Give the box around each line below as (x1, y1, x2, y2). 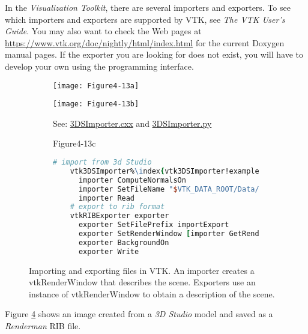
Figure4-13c (53, 137, 96, 150)
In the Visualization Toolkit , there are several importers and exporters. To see (5, 1, 291, 13)
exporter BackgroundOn (78, 238, 169, 247)
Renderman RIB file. (5, 320, 81, 332)
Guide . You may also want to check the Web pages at (5, 25, 202, 37)
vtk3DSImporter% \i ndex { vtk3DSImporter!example (70, 166, 259, 175)
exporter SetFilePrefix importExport (78, 220, 229, 229)
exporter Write (78, 247, 139, 256)
